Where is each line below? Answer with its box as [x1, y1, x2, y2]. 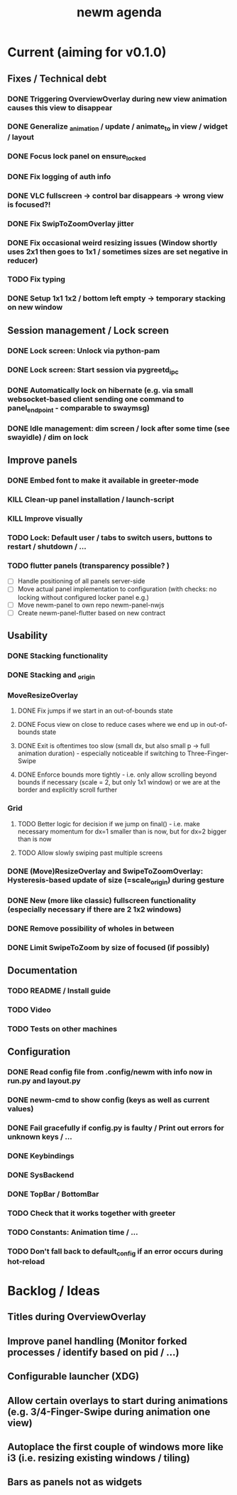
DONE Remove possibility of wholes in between [7, 923, 175, 933]
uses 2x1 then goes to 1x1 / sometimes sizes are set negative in [7, 247, 228, 257]
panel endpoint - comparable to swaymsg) [7, 403, 150, 414]
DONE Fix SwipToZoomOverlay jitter [7, 218, 134, 228]
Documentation [7, 964, 78, 977]
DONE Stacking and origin [7, 669, 96, 681]
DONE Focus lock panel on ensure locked [7, 151, 147, 162]
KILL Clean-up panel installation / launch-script [7, 495, 175, 504]
